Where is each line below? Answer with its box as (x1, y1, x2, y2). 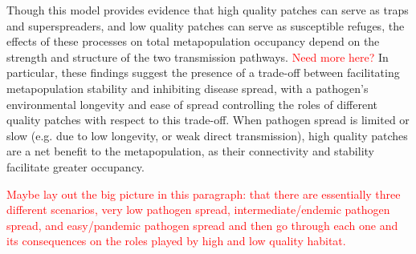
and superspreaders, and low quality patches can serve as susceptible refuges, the (6, 17, 405, 34)
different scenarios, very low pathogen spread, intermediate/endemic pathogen (6, 201, 390, 218)
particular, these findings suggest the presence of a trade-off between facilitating (6, 64, 400, 81)
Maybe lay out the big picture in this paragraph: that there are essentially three (6, 185, 401, 202)
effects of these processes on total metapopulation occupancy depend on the (6, 33, 380, 50)
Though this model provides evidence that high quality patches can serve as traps (6, 2, 409, 18)
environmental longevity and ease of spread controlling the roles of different (6, 95, 378, 112)
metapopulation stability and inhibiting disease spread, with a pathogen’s (6, 79, 369, 96)
